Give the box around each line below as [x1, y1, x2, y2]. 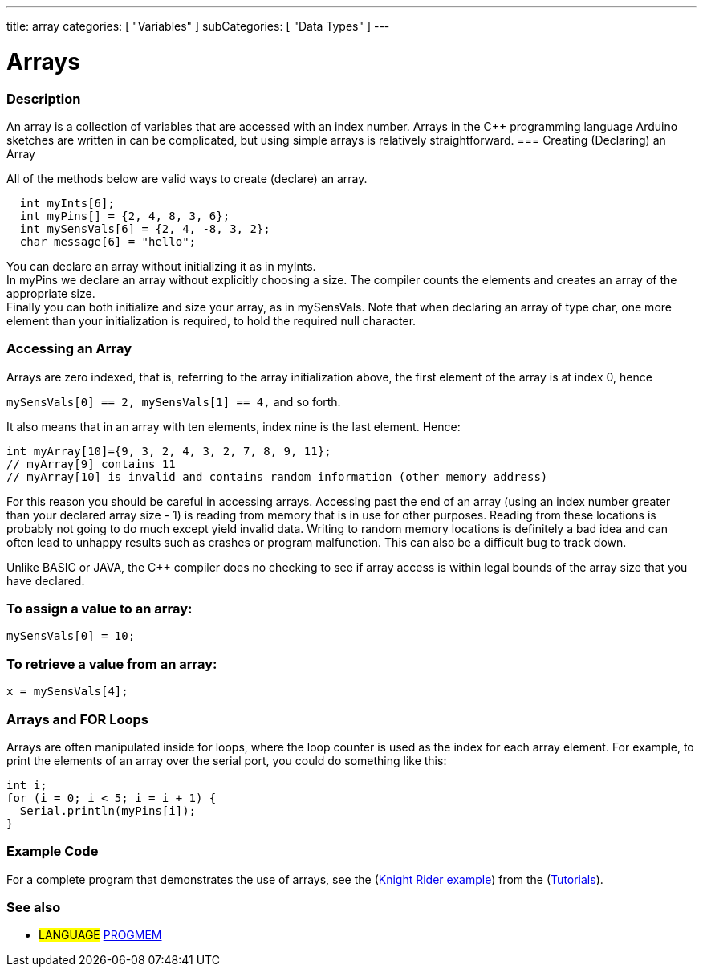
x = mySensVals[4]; [6, 685, 128, 698]
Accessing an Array [6, 340, 132, 357]
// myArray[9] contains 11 [6, 457, 176, 470]
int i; [6, 778, 47, 792]
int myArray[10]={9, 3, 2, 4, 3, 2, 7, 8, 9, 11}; [6, 444, 331, 458]
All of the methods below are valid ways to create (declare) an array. [6, 171, 368, 185]
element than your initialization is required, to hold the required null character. [6, 313, 417, 328]
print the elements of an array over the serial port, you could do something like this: [6, 753, 447, 767]
